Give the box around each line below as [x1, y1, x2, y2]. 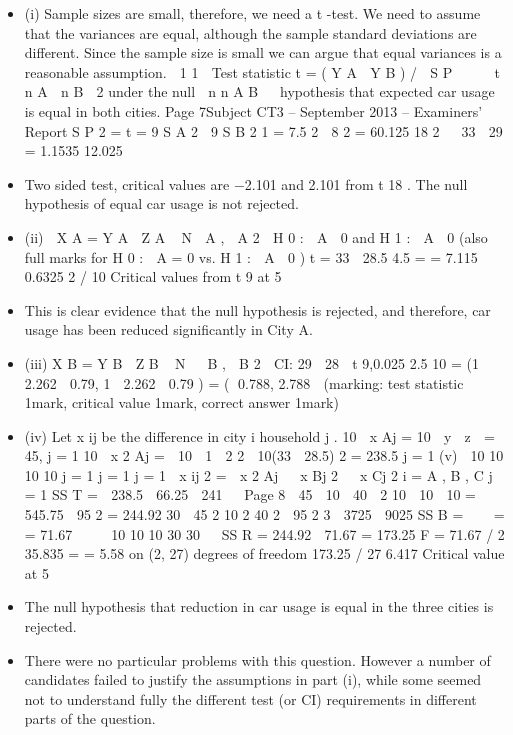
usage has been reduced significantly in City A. [24, 319, 313, 340]
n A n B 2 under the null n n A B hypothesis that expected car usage [24, 81, 495, 102]
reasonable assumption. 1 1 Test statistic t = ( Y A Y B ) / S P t [24, 61, 500, 82]
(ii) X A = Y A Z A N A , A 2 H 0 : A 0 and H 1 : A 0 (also [24, 226, 488, 247]
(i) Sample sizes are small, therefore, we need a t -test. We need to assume [24, 3, 481, 23]
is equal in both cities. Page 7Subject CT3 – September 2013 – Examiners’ [24, 100, 483, 121]
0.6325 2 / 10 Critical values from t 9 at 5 [24, 266, 282, 287]
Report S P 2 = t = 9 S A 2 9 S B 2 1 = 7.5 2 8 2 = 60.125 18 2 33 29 [24, 120, 503, 141]
